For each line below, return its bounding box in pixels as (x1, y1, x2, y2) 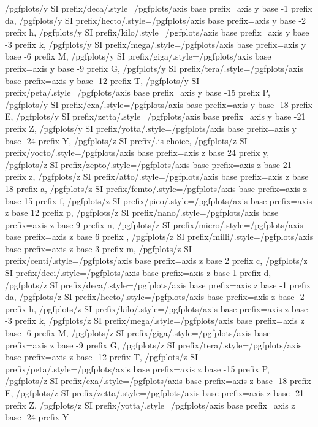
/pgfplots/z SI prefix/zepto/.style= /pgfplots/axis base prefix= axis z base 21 (5, 158, 292, 171)
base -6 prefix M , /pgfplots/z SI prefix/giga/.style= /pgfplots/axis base (5, 326, 271, 339)
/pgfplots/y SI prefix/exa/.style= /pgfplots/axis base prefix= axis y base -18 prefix (5, 98, 312, 110)
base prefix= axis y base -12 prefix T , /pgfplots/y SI (5, 74, 200, 87)
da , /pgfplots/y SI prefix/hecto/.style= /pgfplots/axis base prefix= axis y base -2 (5, 13, 306, 26)
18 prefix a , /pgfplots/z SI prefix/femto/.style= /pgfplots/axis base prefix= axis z (5, 182, 307, 194)
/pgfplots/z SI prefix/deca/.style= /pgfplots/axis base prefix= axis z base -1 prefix (5, 278, 311, 291)
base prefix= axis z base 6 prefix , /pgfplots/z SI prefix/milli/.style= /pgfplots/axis (5, 230, 314, 243)
